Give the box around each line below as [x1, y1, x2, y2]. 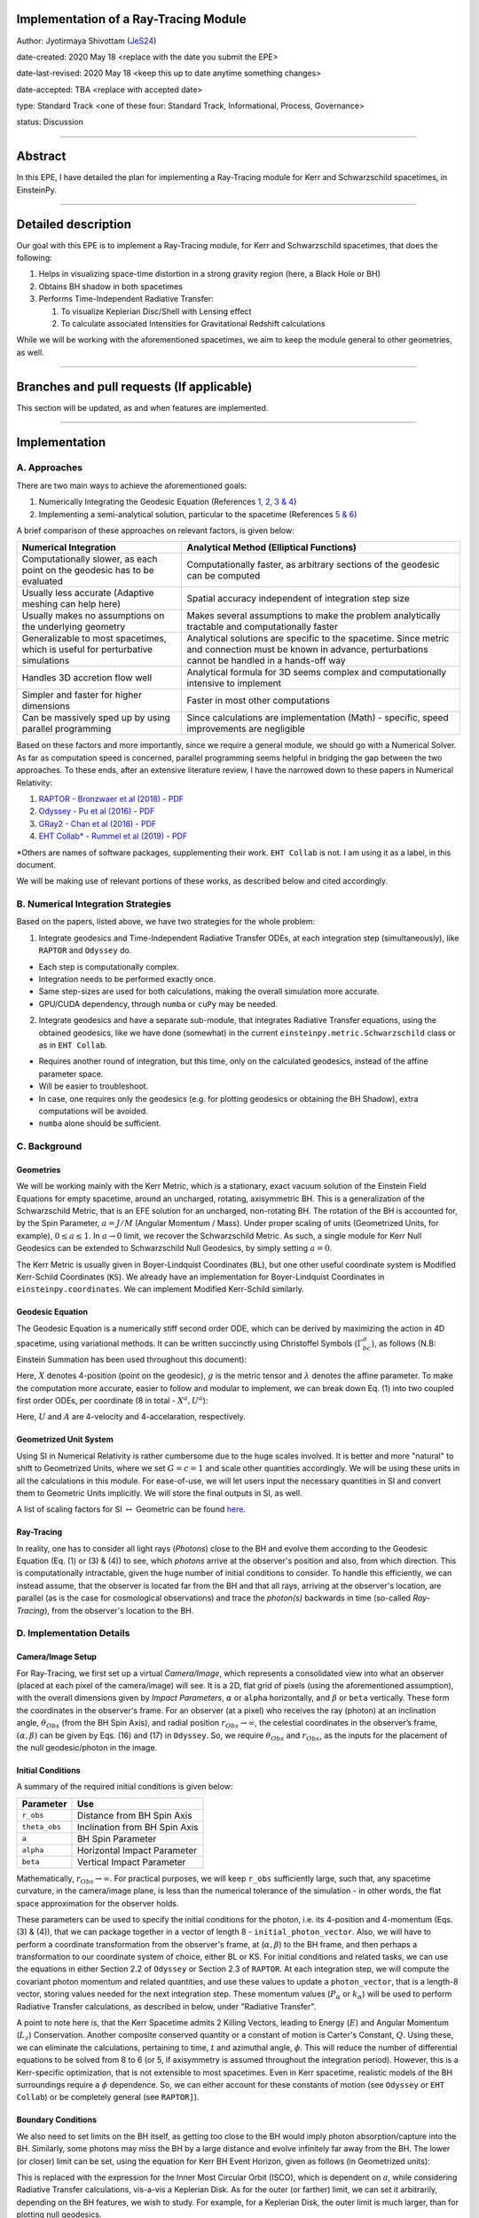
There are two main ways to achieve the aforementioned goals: [16, 480, 247, 491]
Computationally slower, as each [21, 553, 158, 565]
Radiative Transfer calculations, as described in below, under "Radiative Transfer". [16, 2001, 317, 2011]
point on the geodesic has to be [21, 564, 154, 577]
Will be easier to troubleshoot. [38, 1081, 149, 1091]
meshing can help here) [21, 598, 122, 610]
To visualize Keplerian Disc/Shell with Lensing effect [60, 306, 252, 317]
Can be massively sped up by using [21, 712, 170, 724]
